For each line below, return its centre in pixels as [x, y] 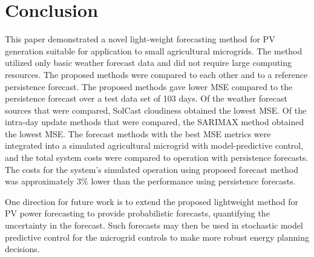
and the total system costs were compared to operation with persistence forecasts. [157, 158]
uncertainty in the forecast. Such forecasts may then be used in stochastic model [154, 225]
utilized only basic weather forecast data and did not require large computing [149, 63]
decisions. [22, 249]
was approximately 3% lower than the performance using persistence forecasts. [150, 181]
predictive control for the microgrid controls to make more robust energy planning [157, 237]
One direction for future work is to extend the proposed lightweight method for [152, 201]
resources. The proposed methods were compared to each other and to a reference [156, 74]
